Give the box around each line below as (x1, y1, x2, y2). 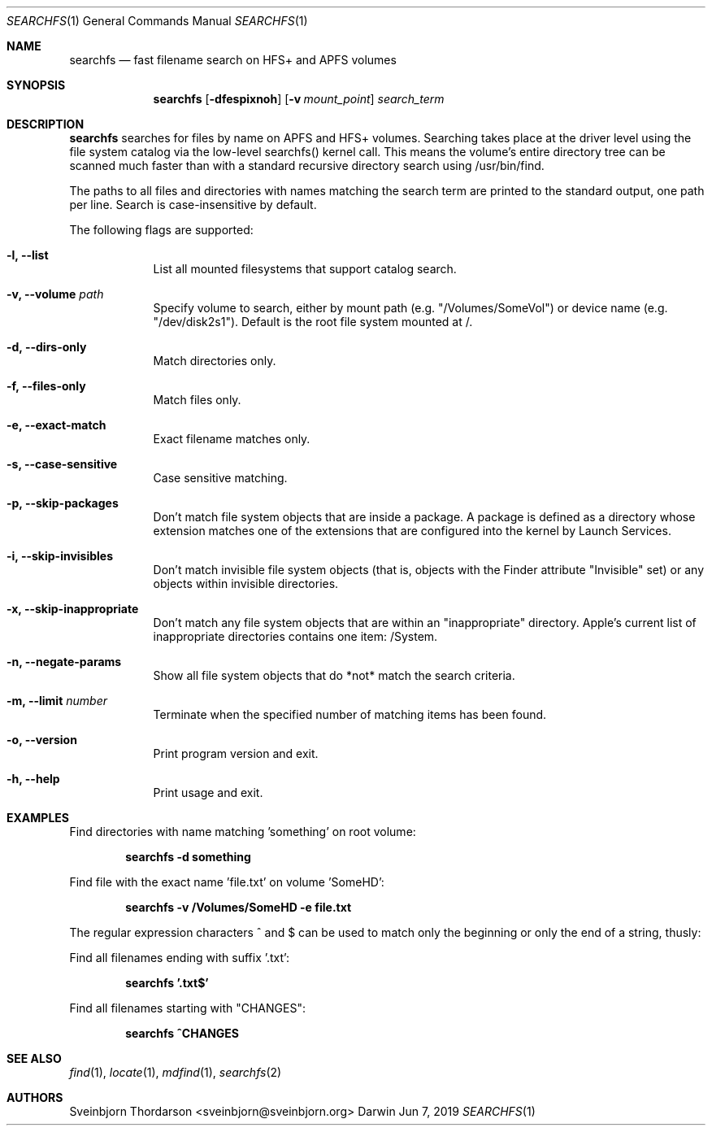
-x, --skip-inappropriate (7, 602, 139, 616)
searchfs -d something (125, 850, 251, 864)
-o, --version (7, 733, 77, 747)
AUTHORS (7, 1091, 63, 1104)
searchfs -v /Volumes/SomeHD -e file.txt (125, 900, 352, 914)
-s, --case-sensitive (7, 457, 118, 471)
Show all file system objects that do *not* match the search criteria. (153, 668, 515, 682)
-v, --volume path (7, 287, 104, 301)
